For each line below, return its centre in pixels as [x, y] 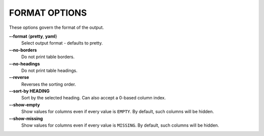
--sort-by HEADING [29, 91]
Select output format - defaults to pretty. [62, 43]
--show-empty [24, 105]
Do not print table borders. [48, 57]
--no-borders [23, 50]
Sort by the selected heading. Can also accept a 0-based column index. [94, 98]
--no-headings [24, 64]
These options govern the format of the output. [56, 27]
